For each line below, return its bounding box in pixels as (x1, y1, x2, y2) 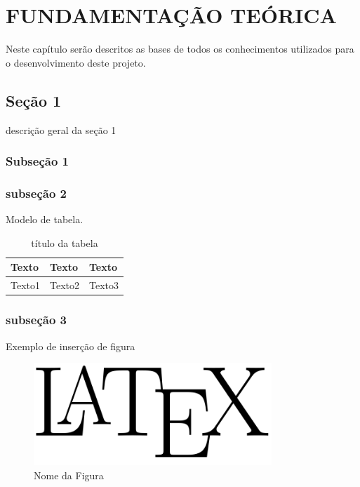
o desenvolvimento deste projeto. (6, 55, 146, 69)
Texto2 (50, 278, 79, 293)
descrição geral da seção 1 (6, 122, 116, 137)
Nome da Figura (34, 467, 104, 482)
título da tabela (31, 235, 98, 250)
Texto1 (11, 278, 40, 293)
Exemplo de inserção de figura (6, 338, 135, 353)
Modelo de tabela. (6, 212, 84, 227)
